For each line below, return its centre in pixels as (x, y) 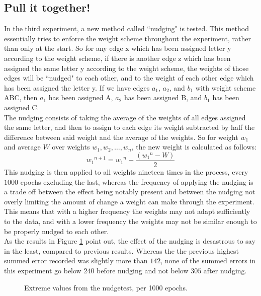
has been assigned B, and (163, 97)
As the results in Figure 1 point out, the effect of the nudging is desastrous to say (130, 241)
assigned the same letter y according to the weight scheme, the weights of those (126, 68)
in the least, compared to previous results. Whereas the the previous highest (121, 250)
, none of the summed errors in (208, 261)
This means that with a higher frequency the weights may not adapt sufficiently (127, 211)
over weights (71, 147)
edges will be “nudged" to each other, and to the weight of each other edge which (129, 78)
